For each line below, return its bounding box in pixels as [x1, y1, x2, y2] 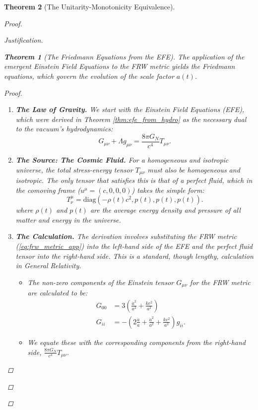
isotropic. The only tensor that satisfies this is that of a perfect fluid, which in [15, 175, 253, 185]
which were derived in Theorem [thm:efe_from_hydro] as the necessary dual [15, 114, 247, 124]
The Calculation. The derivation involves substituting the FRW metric [15, 231, 237, 241]
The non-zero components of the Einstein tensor [27, 277, 174, 287]
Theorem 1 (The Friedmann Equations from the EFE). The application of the [4, 51, 245, 61]
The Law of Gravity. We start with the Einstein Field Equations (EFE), [15, 104, 245, 115]
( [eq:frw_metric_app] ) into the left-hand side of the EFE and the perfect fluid [15, 241, 253, 251]
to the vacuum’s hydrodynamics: [15, 123, 113, 134]
